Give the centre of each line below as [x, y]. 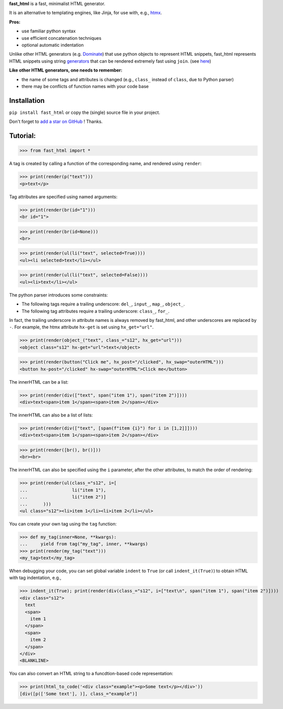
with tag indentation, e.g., [35, 578]
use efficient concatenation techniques [62, 38]
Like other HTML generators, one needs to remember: [66, 70]
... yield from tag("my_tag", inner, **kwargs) [84, 544]
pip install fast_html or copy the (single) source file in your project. [85, 112]
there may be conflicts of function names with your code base [85, 86]
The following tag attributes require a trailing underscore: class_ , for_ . [96, 311]
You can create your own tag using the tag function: [63, 524]
